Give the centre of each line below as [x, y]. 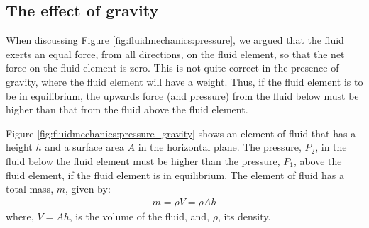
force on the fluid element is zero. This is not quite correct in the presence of [172, 68]
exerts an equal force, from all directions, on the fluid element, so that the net [175, 53]
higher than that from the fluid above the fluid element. [127, 109]
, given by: [88, 189]
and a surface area [84, 147]
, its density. [244, 216]
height [19, 147]
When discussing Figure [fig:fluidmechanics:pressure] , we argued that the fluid [175, 40]
